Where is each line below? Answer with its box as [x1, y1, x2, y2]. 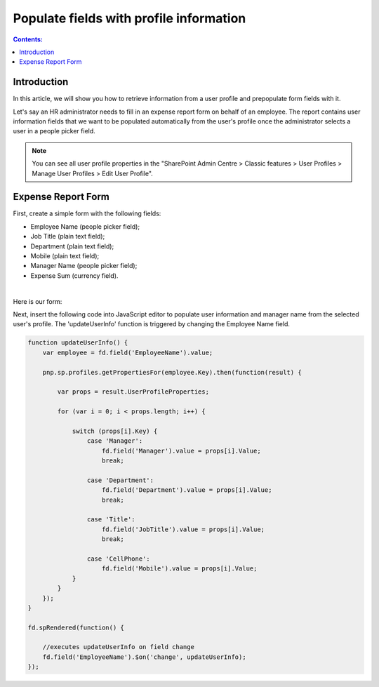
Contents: [13, 35, 44, 44]
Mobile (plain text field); [30, 252, 100, 260]
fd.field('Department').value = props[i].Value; [102, 486, 272, 494]
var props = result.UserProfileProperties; [57, 388, 210, 396]
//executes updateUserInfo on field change [42, 643, 194, 651]
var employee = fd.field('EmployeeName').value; [42, 348, 213, 356]
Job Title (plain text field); [30, 232, 105, 241]
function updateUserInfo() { [27, 339, 128, 347]
